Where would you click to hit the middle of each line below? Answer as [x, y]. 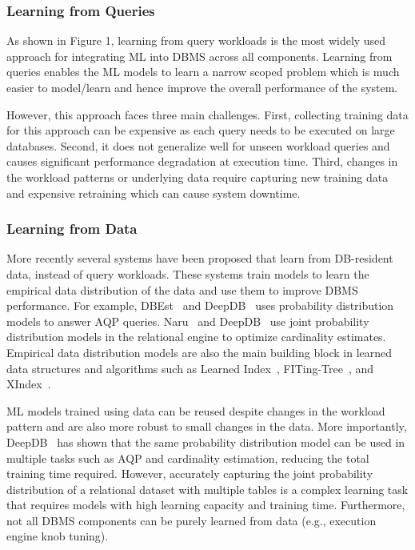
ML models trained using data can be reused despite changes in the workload [196, 410]
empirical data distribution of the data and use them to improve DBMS [182, 289]
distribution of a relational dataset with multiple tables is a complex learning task [207, 489]
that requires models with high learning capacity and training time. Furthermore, [206, 505]
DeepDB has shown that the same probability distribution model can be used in [206, 442]
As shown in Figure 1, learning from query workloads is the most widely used [196, 40]
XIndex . [29, 384]
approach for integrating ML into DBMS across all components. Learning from [200, 56]
